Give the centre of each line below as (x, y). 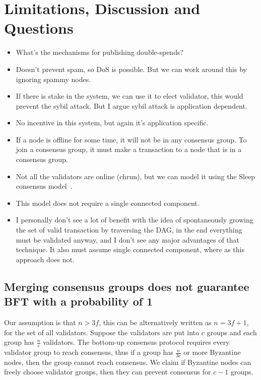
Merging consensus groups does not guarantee (127, 286)
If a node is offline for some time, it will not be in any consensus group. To (131, 139)
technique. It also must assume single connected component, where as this (130, 249)
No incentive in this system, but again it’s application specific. (112, 123)
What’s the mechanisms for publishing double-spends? (100, 52)
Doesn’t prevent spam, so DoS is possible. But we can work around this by (131, 69)
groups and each (232, 332)
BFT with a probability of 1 (79, 301)
